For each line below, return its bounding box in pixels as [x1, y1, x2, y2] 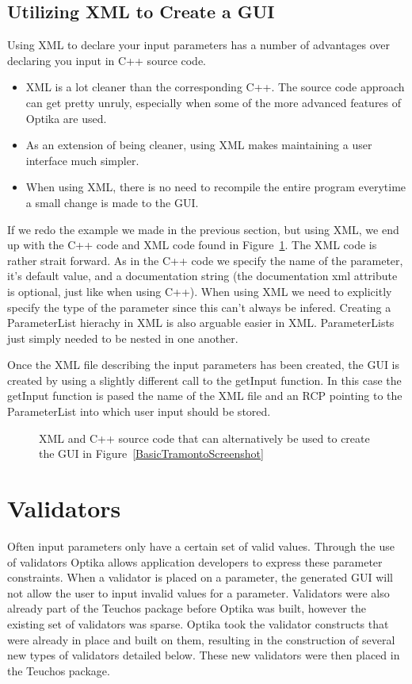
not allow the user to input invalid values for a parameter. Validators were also [7, 584, 390, 601]
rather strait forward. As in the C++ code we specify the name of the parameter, [7, 252, 403, 268]
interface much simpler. [25, 152, 139, 168]
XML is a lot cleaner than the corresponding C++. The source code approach [25, 79, 405, 95]
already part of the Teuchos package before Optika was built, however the [7, 600, 366, 617]
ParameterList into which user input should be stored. [7, 403, 271, 420]
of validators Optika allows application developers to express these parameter [7, 553, 383, 570]
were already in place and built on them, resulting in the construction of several [7, 631, 395, 647]
